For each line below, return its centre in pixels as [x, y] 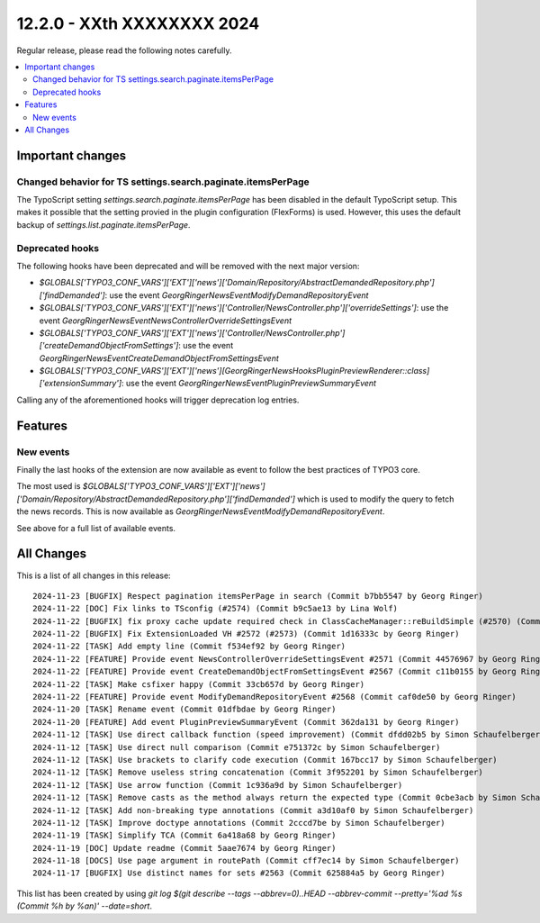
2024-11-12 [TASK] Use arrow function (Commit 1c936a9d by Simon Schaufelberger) [218, 785]
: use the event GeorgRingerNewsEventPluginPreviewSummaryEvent [249, 384]
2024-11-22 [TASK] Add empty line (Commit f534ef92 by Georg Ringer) [189, 647]
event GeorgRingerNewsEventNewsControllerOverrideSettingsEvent [166, 321]
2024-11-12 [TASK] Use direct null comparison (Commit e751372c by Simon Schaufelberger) [237, 747]
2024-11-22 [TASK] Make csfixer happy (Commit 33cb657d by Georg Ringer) [199, 684]
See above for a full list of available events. [96, 528]
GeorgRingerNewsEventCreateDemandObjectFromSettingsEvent [159, 358]
